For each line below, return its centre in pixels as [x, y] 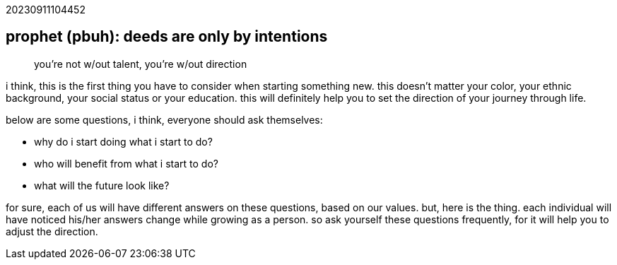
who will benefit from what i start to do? [126, 163]
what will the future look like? [102, 185]
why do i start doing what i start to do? [123, 141]
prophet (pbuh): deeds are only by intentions [167, 37]
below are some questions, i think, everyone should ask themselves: [164, 119]
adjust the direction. [52, 231]
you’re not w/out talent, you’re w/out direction [141, 64]
